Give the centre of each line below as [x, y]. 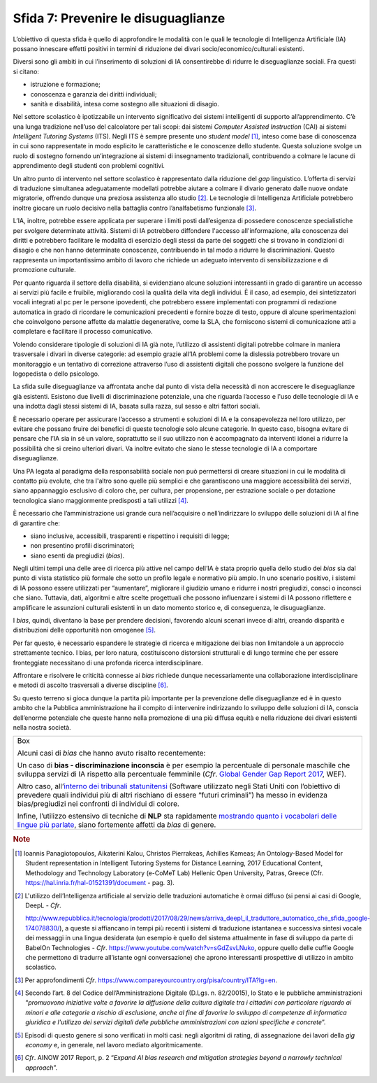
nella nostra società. [42, 727]
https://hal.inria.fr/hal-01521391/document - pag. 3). [100, 883]
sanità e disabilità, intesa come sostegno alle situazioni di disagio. [125, 104]
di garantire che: [37, 523]
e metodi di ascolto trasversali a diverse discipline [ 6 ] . [90, 685]
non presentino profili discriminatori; [83, 546]
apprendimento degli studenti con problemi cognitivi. [89, 166]
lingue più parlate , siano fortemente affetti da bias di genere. [117, 825]
